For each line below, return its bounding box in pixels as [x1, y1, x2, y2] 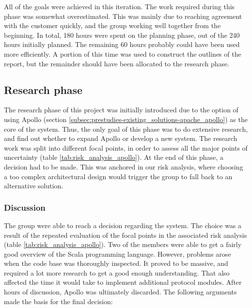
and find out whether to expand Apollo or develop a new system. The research [4, 133, 237, 143]
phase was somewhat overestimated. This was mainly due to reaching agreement [4, 11, 242, 21]
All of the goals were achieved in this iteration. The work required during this [4, 1, 235, 11]
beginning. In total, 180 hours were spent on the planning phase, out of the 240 [4, 30, 240, 40]
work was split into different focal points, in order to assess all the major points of [4, 142, 248, 153]
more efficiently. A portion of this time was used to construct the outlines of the [4, 48, 241, 59]
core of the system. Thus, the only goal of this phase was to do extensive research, [4, 123, 248, 134]
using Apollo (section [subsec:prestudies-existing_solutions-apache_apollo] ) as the [4, 114, 248, 124]
